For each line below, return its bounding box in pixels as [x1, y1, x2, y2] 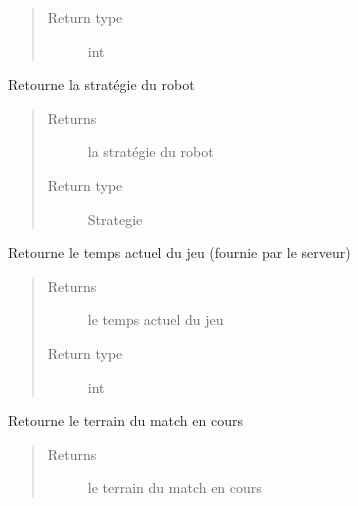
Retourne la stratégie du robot [8, 74, 195, 95]
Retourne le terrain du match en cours [8, 410, 243, 431]
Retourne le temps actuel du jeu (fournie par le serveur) [8, 242, 351, 263]
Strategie [87, 208, 143, 229]
